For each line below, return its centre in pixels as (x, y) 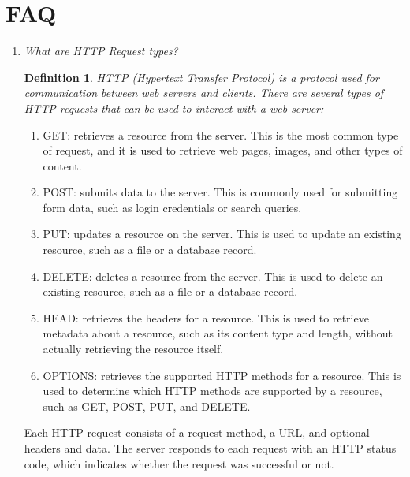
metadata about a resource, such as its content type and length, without (218, 333)
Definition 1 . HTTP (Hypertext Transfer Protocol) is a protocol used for (201, 77)
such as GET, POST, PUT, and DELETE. (147, 406)
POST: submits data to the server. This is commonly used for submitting (220, 192)
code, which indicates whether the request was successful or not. (179, 463)
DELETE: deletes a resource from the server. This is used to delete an (213, 276)
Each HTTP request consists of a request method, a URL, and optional (197, 432)
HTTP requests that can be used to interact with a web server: (174, 108)
